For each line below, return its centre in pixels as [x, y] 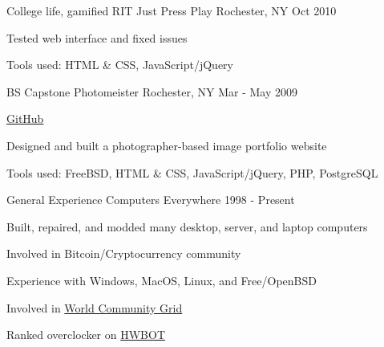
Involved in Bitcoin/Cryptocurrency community [124, 253]
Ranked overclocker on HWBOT [86, 335]
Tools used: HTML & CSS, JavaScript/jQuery [120, 65]
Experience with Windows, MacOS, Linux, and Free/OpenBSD [162, 280]
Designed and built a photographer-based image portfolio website [167, 145]
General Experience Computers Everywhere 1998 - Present [151, 200]
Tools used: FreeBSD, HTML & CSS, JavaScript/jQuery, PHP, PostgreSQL [192, 172]
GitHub [25, 118]
